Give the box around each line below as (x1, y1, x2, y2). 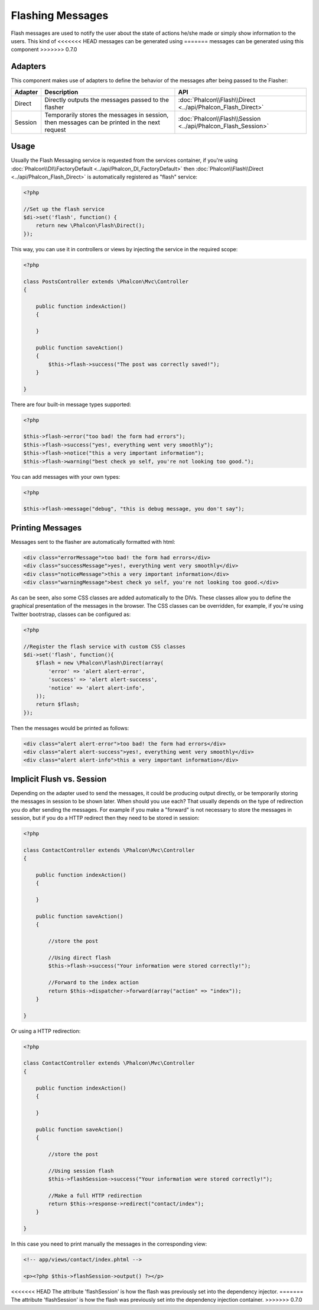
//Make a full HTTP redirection (48, 1192, 142, 1199)
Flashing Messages (11, 9, 109, 22)
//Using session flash (48, 1168, 115, 1174)
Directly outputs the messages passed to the (44, 95, 170, 103)
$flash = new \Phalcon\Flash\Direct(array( (35, 660, 164, 666)
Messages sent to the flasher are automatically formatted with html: (11, 538, 175, 545)
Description (44, 87, 79, 96)
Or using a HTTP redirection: (11, 1027, 81, 1035)
